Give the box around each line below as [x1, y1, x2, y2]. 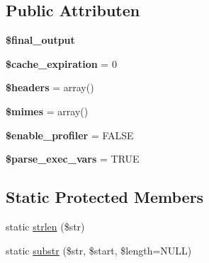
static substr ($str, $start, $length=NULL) [6, 242, 192, 257]
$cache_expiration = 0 [6, 56, 117, 71]
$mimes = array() [6, 103, 89, 118]
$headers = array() [6, 80, 94, 95]
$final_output [6, 33, 75, 47]
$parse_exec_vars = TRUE [6, 151, 140, 166]
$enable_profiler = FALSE [6, 127, 134, 142]
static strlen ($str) [6, 218, 85, 233]
